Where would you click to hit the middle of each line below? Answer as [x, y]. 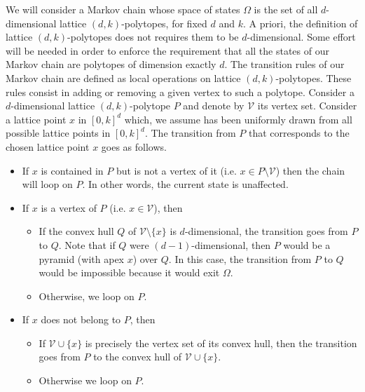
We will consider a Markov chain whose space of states [123, 9]
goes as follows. [134, 146]
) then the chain [310, 170]
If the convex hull [76, 231]
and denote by [214, 106]
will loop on [47, 184]
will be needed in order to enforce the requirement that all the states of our [167, 50]
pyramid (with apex [81, 258]
